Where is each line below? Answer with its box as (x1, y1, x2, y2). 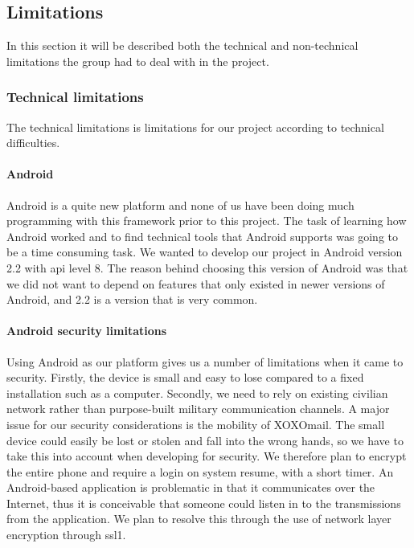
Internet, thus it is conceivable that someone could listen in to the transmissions (6, 494, 401, 511)
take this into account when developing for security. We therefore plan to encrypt (6, 448, 407, 464)
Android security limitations (6, 322, 167, 339)
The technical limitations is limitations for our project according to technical (6, 118, 384, 135)
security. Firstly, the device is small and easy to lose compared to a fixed (6, 369, 364, 386)
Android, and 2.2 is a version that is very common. (6, 291, 258, 308)
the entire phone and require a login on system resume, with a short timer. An (6, 463, 394, 480)
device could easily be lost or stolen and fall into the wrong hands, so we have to (6, 431, 404, 448)
